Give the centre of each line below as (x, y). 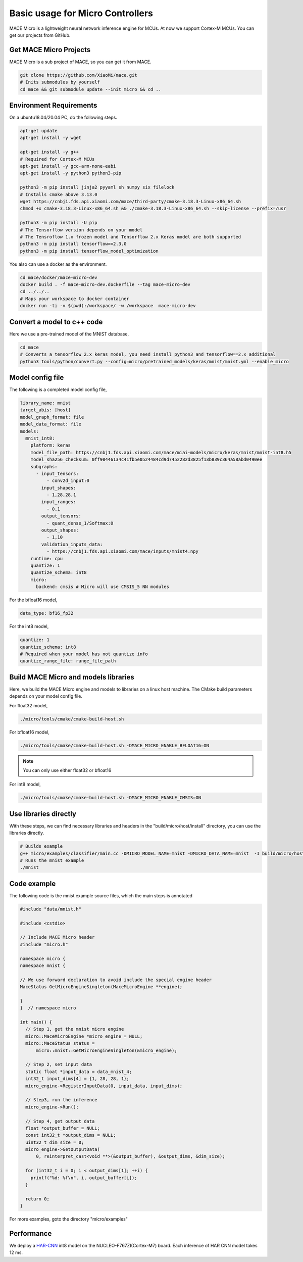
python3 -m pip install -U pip (59, 223)
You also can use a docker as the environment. (58, 264)
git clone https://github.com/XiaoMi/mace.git (79, 75)
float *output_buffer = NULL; (63, 1128)
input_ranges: (59, 502)
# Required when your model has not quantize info (84, 654)
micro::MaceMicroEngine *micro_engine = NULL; (84, 1036)
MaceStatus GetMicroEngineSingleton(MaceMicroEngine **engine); (101, 987)
